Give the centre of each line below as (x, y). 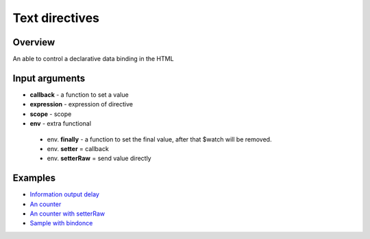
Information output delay (64, 194)
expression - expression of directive (82, 104)
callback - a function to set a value (79, 94)
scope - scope (51, 114)
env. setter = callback (78, 148)
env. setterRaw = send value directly (99, 159)
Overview (34, 42)
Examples (34, 178)
